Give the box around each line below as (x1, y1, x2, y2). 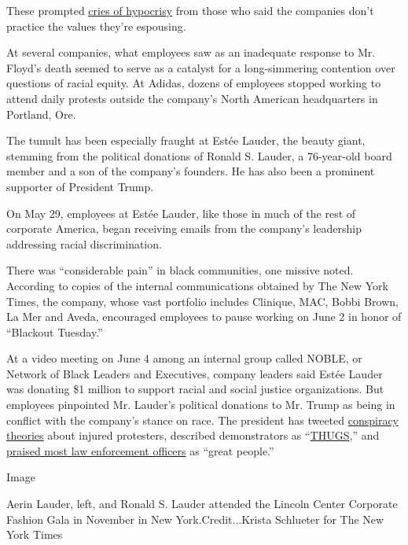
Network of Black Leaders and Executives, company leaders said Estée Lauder (6, 365, 383, 381)
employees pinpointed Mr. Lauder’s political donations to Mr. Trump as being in (6, 396, 395, 413)
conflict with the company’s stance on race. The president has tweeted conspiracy (6, 411, 399, 428)
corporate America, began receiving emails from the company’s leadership (6, 220, 362, 237)
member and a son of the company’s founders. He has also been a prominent (6, 163, 375, 179)
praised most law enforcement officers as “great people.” (6, 442, 274, 458)
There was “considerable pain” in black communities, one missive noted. (6, 262, 354, 278)
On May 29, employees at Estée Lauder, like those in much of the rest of (6, 204, 356, 221)
